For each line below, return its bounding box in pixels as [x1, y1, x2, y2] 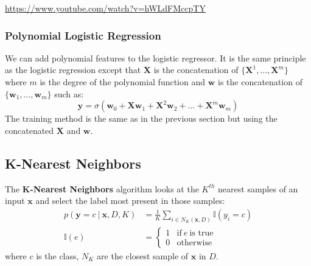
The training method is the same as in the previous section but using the [5, 112, 278, 125]
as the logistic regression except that [5, 63, 141, 76]
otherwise [176, 239, 212, 248]
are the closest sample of [97, 249, 189, 262]
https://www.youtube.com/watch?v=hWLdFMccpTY [5, 2, 206, 14]
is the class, [36, 249, 79, 262]
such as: [54, 87, 84, 100]
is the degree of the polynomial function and [40, 75, 206, 88]
